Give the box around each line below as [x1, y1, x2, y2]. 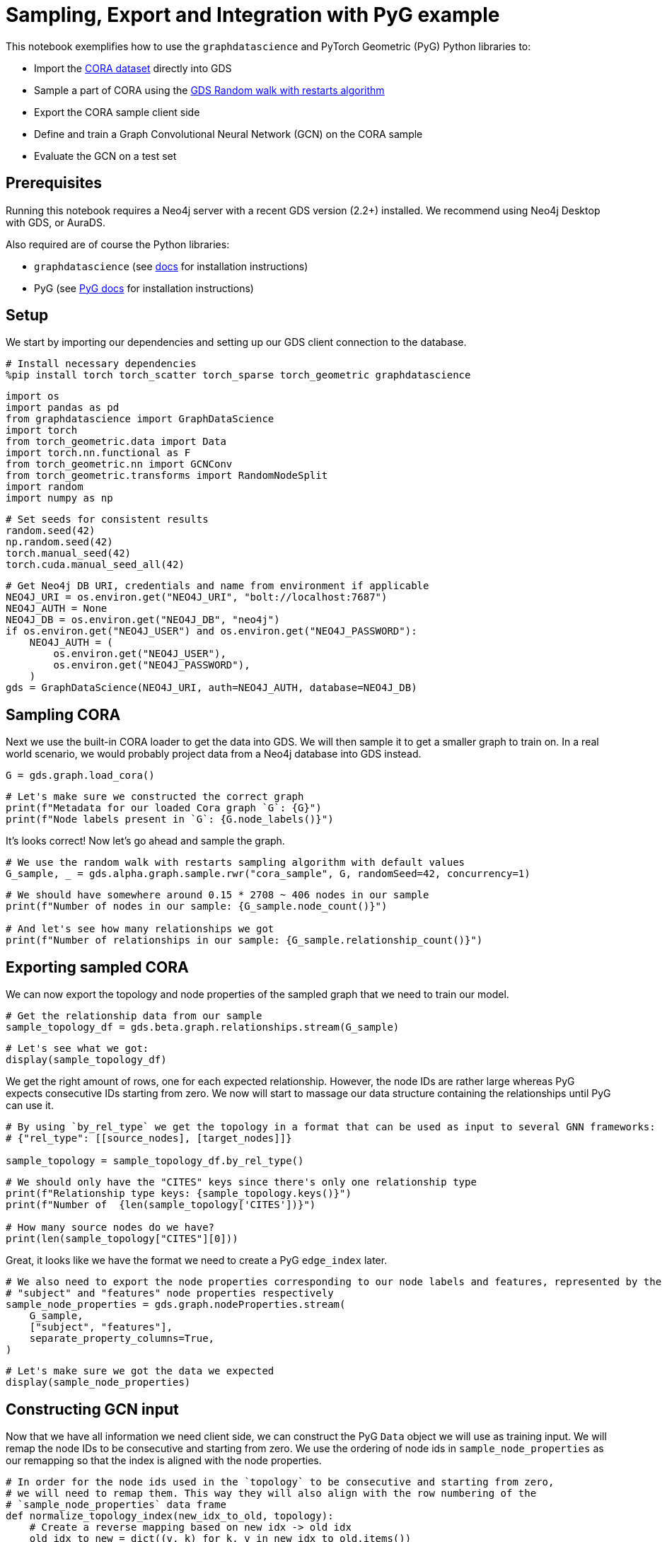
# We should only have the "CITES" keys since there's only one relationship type [6, 1176, 477, 1188]
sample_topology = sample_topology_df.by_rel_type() [6, 1155, 304, 1167]
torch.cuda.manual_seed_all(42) [6, 559, 185, 571]
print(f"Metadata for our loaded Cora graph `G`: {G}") [6, 802, 322, 814]
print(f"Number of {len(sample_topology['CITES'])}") [6, 1199, 316, 1211]
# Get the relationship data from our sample [6, 1010, 262, 1022]
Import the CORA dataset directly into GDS [34, 62, 232, 74]
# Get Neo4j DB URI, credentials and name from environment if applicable [6, 580, 429, 592]
